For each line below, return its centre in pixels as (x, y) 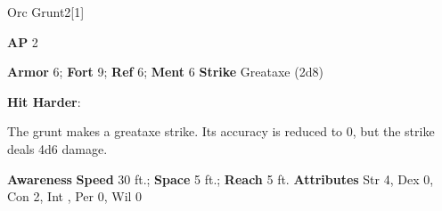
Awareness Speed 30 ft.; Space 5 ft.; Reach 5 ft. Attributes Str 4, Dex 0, (221, 179)
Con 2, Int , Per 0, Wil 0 (75, 196)
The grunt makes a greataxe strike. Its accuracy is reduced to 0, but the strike (221, 131)
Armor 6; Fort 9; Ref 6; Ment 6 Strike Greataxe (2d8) (165, 72)
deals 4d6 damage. (57, 148)
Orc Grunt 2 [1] (46, 12)
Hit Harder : (44, 101)
